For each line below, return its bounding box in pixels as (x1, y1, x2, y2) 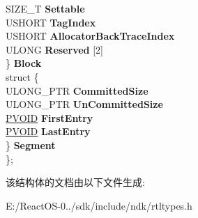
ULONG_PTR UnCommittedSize (6, 97, 163, 111)
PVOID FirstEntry (6, 110, 93, 125)
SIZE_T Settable (6, 1, 85, 15)
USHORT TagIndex (6, 15, 96, 29)
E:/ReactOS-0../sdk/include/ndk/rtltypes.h (6, 198, 192, 212)
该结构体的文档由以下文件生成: (6, 175, 145, 189)
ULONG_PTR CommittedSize (6, 83, 148, 98)
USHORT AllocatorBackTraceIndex (6, 29, 175, 43)
